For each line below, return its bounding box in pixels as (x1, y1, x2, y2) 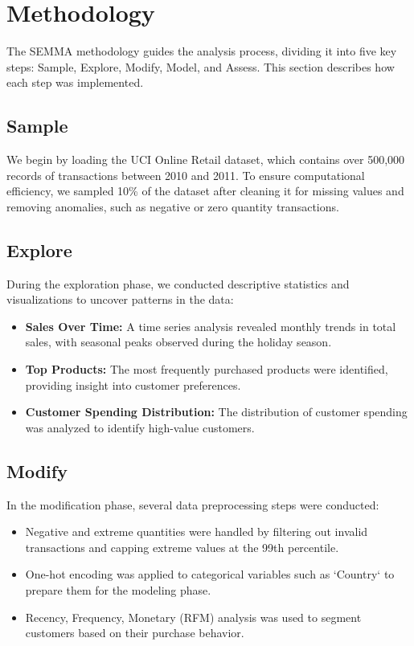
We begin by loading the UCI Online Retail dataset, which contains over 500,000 (6, 151, 405, 168)
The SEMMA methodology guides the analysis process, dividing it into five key (6, 43, 397, 59)
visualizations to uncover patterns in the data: (6, 291, 234, 308)
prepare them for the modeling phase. (25, 582, 211, 599)
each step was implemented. (6, 74, 144, 91)
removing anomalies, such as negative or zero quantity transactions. (6, 198, 339, 215)
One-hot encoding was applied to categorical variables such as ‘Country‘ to (25, 566, 395, 583)
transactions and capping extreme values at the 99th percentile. (25, 538, 339, 555)
